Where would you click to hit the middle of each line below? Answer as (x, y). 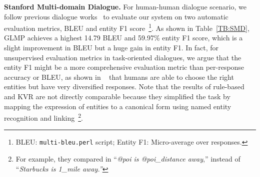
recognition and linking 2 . (43, 117)
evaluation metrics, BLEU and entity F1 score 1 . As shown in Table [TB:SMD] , (127, 27)
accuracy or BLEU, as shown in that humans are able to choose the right (119, 77)
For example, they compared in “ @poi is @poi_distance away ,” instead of (128, 159)
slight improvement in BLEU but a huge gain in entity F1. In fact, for (111, 48)
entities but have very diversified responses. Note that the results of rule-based (124, 87)
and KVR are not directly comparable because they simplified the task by (117, 96)
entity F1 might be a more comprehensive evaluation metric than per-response (124, 67)
